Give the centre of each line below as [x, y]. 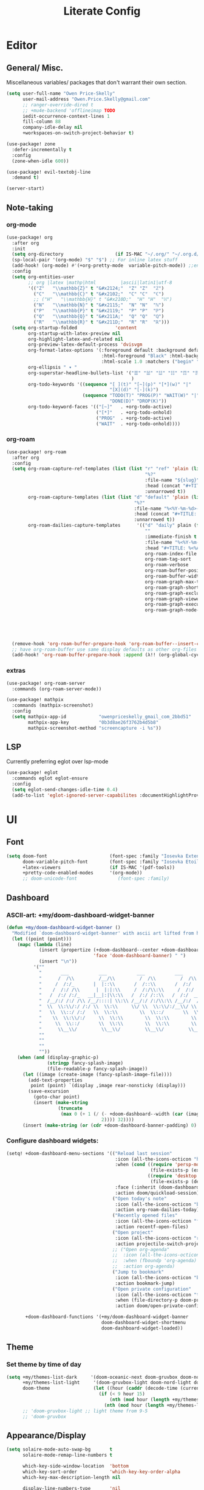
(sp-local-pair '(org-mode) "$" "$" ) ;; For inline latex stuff [95, 260]
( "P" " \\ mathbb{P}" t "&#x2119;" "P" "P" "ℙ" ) [99, 311]
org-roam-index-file [171, 554]
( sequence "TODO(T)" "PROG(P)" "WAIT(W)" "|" [141, 396]
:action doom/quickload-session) [157, 1193]
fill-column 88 [42, 122]
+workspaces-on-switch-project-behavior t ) [78, 133]
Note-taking [30, 208]
